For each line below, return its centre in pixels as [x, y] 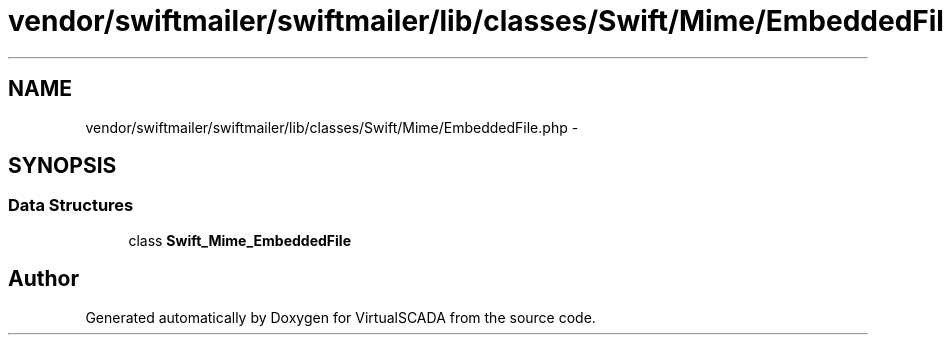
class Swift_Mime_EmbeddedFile [239, 240]
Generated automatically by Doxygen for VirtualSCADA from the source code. [340, 317]
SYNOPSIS [62, 166]
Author [43, 279]
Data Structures [71, 205]
